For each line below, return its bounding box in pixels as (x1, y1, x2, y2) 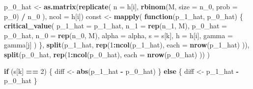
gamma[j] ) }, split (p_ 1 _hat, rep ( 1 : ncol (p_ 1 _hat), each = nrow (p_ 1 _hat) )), (4, 40, 250, 50)
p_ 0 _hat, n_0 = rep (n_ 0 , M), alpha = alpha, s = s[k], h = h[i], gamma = (4, 30, 233, 40)
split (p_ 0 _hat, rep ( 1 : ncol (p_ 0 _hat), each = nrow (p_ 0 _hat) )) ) (4, 49, 210, 59)
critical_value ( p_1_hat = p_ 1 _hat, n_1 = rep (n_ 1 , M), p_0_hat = (4, 21, 227, 31)
